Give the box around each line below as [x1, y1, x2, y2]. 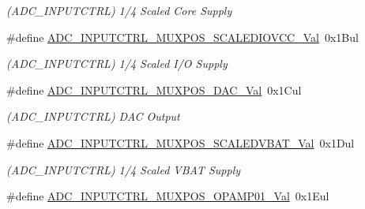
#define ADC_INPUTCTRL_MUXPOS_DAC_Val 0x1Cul [6, 81, 302, 98]
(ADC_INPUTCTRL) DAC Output [6, 108, 180, 125]
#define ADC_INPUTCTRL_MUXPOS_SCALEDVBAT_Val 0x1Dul [6, 134, 355, 151]
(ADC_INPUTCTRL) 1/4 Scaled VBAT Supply [6, 161, 241, 177]
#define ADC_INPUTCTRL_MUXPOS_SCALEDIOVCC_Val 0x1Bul [6, 28, 359, 45]
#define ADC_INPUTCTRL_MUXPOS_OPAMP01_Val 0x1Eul [6, 188, 329, 204]
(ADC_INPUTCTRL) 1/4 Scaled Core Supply [6, 2, 232, 18]
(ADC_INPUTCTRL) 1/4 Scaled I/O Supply [6, 55, 228, 72]
